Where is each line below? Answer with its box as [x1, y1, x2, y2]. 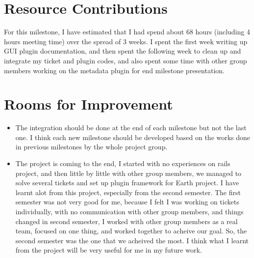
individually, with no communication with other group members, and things [15, 206, 244, 216]
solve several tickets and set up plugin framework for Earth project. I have [15, 177, 239, 188]
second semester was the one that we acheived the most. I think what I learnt [15, 235, 249, 245]
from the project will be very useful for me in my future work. [15, 245, 202, 255]
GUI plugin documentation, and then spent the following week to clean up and [4, 46, 241, 56]
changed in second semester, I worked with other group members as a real [15, 216, 238, 226]
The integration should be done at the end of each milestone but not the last [15, 122, 247, 133]
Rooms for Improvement [4, 94, 173, 114]
